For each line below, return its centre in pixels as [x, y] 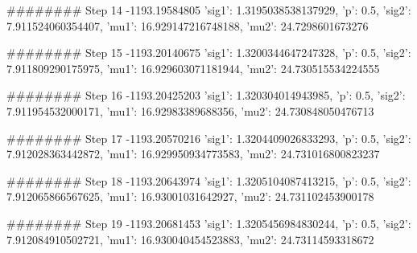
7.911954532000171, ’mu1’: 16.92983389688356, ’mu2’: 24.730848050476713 [190, 110]
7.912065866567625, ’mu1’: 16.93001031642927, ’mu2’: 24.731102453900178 [190, 196]
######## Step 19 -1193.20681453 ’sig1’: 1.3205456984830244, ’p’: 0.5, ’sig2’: [209, 223]
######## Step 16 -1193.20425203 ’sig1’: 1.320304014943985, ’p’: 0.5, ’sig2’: [206, 95]
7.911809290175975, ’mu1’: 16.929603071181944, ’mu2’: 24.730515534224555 [193, 68]
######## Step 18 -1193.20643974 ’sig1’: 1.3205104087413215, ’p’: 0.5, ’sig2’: [209, 180]
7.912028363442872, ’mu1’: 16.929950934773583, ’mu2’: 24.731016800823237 [193, 154]
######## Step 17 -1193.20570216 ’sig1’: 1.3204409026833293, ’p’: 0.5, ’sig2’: [209, 138]
